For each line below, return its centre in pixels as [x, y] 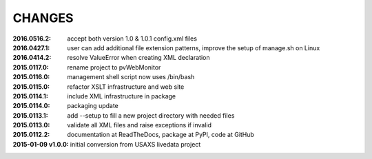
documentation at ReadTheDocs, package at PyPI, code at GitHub [161, 135]
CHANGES [43, 18]
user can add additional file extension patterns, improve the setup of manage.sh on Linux [194, 47]
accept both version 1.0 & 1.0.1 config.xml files [132, 39]
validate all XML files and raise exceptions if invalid [139, 125]
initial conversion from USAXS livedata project [135, 144]
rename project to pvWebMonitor [114, 67]
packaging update [93, 106]
